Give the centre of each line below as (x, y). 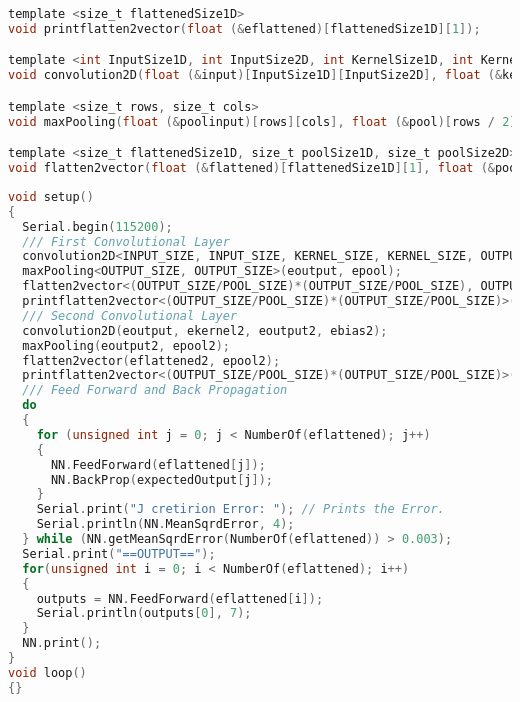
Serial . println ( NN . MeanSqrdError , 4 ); (165, 524)
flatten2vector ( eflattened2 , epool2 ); (151, 360)
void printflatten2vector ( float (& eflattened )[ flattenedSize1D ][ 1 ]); (244, 28)
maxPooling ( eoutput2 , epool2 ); (126, 345)
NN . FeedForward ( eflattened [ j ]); (158, 464)
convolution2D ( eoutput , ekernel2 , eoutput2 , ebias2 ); (205, 330)
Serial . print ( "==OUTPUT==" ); (119, 553)
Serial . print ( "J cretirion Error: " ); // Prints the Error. (240, 509)
